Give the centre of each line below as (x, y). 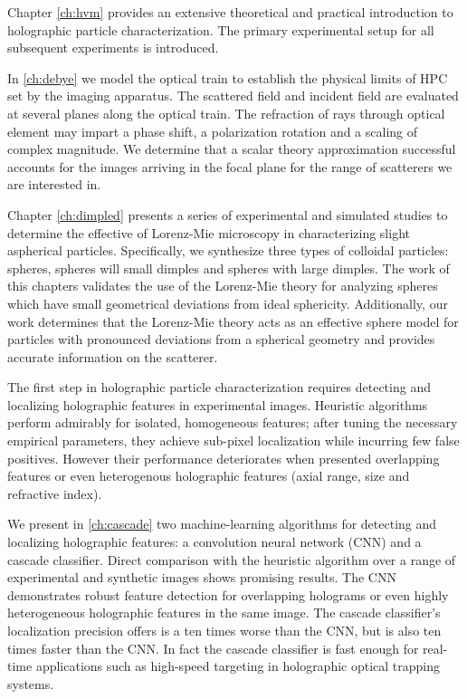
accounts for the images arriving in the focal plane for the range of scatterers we (230, 166)
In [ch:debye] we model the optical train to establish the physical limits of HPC (228, 77)
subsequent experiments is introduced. (113, 48)
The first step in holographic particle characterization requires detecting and (219, 387)
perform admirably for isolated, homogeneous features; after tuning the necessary (233, 422)
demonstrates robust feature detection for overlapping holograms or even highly (228, 594)
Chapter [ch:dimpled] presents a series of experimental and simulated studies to (228, 214)
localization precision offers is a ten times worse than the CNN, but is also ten (224, 630)
